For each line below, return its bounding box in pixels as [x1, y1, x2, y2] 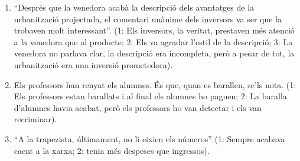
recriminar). [14, 113, 57, 125]
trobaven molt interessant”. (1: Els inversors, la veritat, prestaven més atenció [14, 24, 295, 36]
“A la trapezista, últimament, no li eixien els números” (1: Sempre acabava [14, 132, 285, 145]
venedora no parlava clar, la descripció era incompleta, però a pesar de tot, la [14, 47, 295, 59]
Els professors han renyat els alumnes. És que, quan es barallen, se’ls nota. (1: [14, 78, 296, 90]
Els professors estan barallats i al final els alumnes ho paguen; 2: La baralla [14, 90, 287, 102]
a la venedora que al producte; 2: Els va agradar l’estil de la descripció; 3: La [14, 35, 293, 48]
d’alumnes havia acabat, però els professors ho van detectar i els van [14, 101, 262, 113]
